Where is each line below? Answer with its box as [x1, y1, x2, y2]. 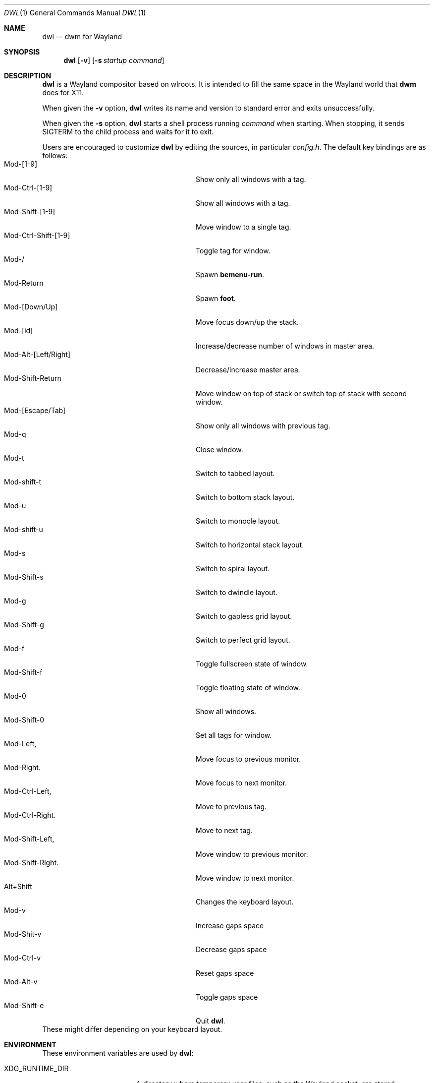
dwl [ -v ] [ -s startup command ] [63, 56, 164, 64]
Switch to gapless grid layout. [196, 612, 292, 620]
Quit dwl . [196, 1017, 225, 1025]
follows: [42, 151, 68, 160]
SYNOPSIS [4, 48, 40, 56]
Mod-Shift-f [4, 668, 43, 676]
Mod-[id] [4, 326, 33, 335]
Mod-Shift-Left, [4, 835, 54, 843]
